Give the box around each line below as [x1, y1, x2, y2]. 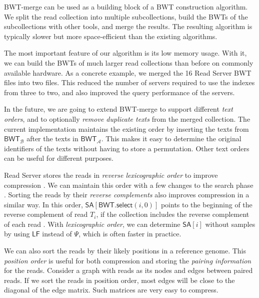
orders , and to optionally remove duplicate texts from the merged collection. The [4, 113, 250, 124]
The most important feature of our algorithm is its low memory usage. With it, [4, 48, 247, 58]
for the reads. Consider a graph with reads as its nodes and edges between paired [4, 265, 253, 275]
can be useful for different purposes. [4, 153, 113, 163]
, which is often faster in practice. [78, 228, 181, 239]
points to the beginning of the [160, 199, 252, 209]
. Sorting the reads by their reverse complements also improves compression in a [4, 189, 249, 200]
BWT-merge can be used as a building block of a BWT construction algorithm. [4, 2, 248, 12]
